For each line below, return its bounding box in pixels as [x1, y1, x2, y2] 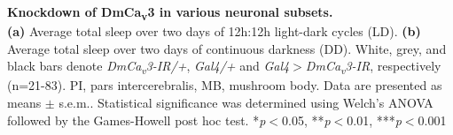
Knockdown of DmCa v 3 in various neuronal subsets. [7, 3, 333, 23]
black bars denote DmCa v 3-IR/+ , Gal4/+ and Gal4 [7, 56, 290, 78]
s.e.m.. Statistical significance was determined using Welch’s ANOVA [59, 94, 433, 112]
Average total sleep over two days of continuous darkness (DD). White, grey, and [7, 39, 447, 57]
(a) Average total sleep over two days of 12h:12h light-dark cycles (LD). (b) [7, 22, 421, 41]
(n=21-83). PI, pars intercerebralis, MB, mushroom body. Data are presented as [7, 76, 442, 94]
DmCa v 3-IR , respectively [305, 56, 441, 78]
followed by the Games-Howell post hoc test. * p [7, 110, 266, 129]
